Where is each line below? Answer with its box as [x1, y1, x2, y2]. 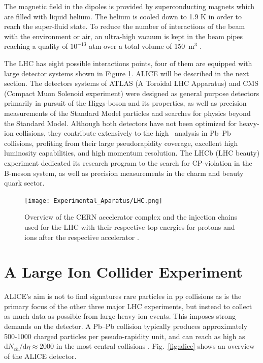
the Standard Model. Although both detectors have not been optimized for [4, 117, 237, 128]
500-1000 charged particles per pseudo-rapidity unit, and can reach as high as [4, 330, 245, 341]
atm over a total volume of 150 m [89, 41, 194, 51]
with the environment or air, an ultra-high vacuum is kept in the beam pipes [4, 31, 243, 41]
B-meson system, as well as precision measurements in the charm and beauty [4, 167, 244, 178]
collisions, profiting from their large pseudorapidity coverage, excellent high [4, 137, 238, 148]
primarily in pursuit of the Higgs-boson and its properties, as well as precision [4, 98, 247, 108]
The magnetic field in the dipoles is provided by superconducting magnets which [4, 1, 255, 11]
